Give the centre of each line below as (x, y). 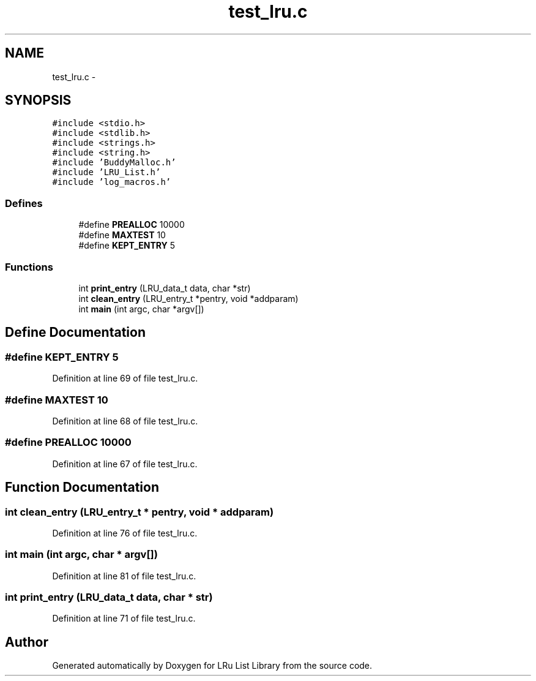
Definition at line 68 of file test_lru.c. (125, 421)
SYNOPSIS (38, 100)
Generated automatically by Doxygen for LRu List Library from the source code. (212, 666)
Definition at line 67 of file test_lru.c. (125, 464)
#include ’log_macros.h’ (112, 182)
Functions (29, 267)
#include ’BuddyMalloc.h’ (114, 163)
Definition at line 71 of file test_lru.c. (124, 619)
